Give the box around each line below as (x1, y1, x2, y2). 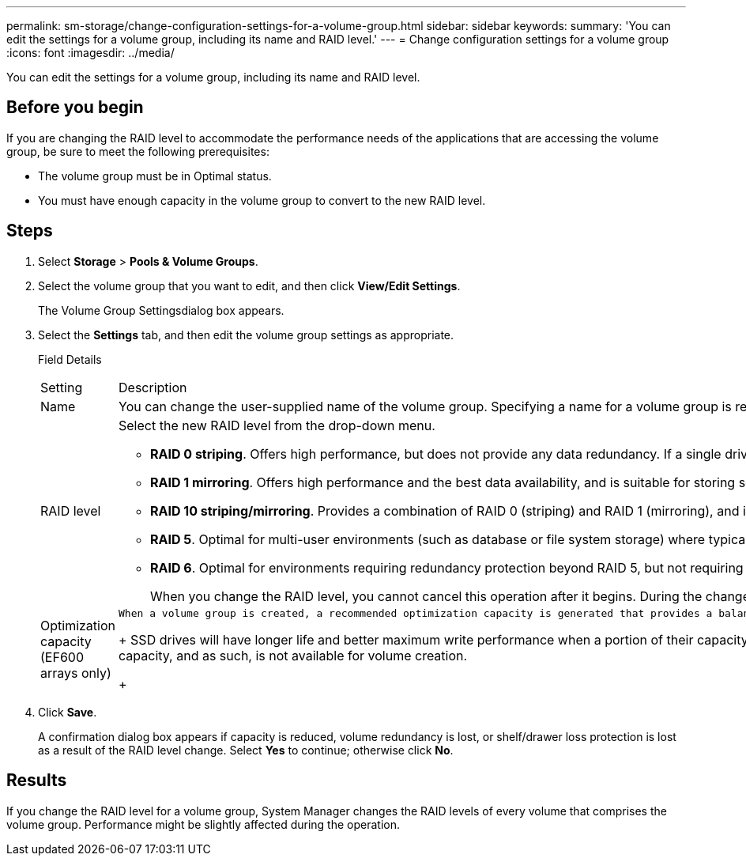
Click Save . (38, 705, 97, 719)
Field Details (38, 352, 102, 366)
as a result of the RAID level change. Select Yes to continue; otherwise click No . (38, 743, 454, 757)
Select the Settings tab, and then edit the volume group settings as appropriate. (38, 327, 454, 342)
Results (6, 770, 67, 791)
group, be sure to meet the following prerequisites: (6, 144, 269, 158)
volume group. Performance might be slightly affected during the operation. (6, 817, 400, 831)
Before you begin (6, 97, 144, 118)
